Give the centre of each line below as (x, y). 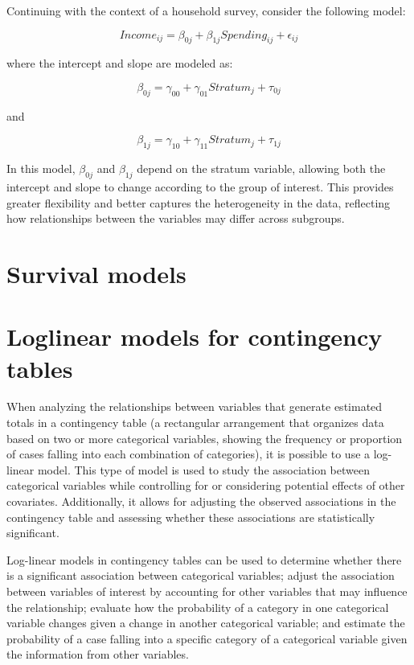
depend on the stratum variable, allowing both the (261, 168)
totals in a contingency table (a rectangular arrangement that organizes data (195, 423)
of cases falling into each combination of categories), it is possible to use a (189, 454)
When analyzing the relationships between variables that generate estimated (195, 406)
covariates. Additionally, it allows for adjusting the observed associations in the (201, 501)
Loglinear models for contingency (195, 337)
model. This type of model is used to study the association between (203, 469)
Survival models (96, 273)
